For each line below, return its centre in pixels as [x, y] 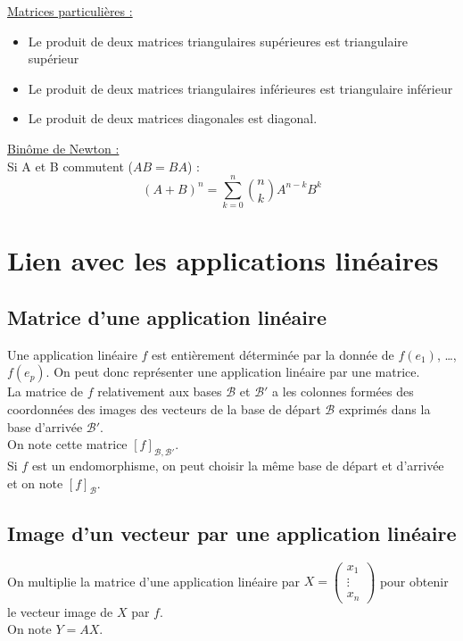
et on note [35, 483]
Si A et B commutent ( [70, 166]
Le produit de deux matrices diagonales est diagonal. [173, 118]
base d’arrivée [45, 426]
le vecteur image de [60, 611]
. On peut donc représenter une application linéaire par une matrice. [233, 372]
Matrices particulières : [70, 11]
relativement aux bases [160, 391]
